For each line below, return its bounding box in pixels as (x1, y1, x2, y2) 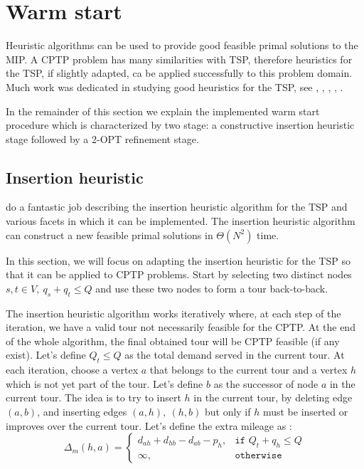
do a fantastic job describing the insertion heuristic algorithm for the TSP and (6, 199, 348, 214)
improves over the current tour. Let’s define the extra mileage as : (6, 418, 292, 433)
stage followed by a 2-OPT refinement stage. (6, 131, 199, 146)
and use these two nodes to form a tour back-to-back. (95, 280, 328, 295)
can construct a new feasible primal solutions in (6, 227, 213, 242)
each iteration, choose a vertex (6, 362, 139, 377)
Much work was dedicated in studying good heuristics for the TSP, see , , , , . (6, 79, 343, 94)
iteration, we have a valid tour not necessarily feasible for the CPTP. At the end (6, 320, 355, 334)
